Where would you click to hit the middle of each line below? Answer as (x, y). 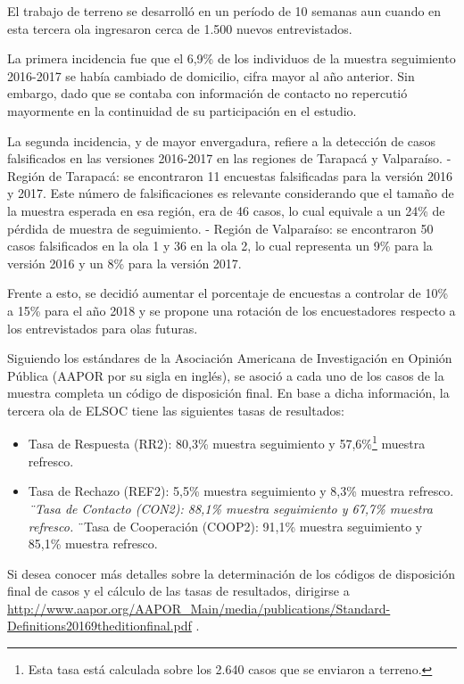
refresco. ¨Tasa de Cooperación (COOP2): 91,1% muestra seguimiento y (225, 526)
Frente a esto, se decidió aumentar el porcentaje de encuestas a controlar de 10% (228, 293)
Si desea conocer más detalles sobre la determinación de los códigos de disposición (231, 573)
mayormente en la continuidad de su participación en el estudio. (182, 110)
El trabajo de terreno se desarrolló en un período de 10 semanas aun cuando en (224, 11)
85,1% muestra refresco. (93, 544)
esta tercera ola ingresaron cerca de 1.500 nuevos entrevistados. (180, 28)
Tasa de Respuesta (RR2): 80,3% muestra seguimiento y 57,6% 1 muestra (227, 442)
